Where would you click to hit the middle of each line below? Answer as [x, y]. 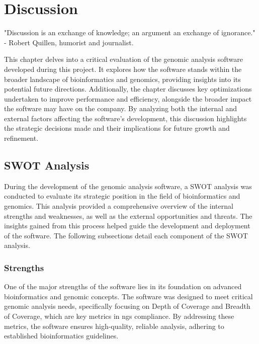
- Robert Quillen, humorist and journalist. [69, 42]
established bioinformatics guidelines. [61, 336]
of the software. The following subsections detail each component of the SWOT [126, 235]
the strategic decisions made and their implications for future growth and [117, 128]
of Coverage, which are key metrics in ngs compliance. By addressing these [119, 316]
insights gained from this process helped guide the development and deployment [127, 226]
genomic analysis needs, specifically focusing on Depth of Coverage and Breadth [127, 306]
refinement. [21, 138]
